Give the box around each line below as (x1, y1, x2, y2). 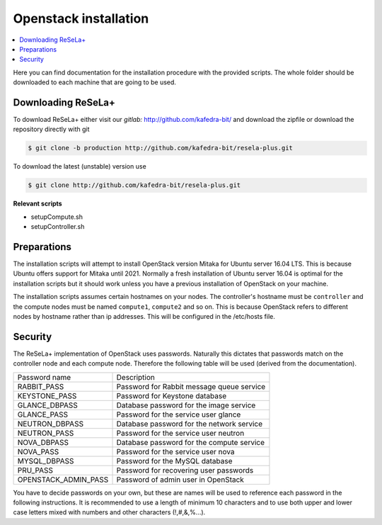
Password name (17, 372, 71, 382)
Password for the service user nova (116, 446, 235, 456)
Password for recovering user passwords (116, 465, 254, 475)
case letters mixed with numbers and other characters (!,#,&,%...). (13, 508, 206, 516)
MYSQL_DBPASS (17, 456, 74, 465)
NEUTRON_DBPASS (17, 419, 84, 429)
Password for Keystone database (116, 390, 226, 400)
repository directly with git (13, 125, 90, 134)
